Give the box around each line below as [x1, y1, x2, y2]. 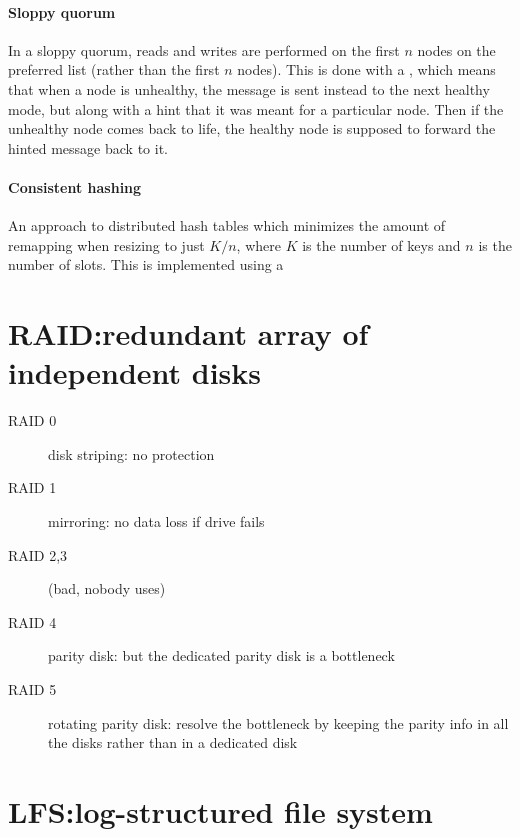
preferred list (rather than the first [8, 59, 220, 80]
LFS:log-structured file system [8, 790, 433, 831]
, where [236, 234, 281, 255]
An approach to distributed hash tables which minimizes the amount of [8, 215, 446, 236]
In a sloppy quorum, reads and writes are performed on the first [8, 39, 400, 60]
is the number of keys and [302, 234, 461, 255]
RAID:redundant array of [8, 313, 369, 354]
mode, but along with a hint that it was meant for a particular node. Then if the [8, 98, 504, 119]
